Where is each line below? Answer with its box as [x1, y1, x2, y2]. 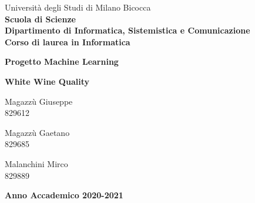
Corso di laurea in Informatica [5, 35, 130, 48]
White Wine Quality [5, 75, 89, 87]
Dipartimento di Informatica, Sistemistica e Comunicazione [5, 24, 250, 36]
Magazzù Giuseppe [5, 95, 73, 107]
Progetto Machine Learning [5, 55, 119, 68]
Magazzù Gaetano [5, 126, 70, 138]
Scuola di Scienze [5, 12, 76, 25]
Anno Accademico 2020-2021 [5, 189, 123, 201]
